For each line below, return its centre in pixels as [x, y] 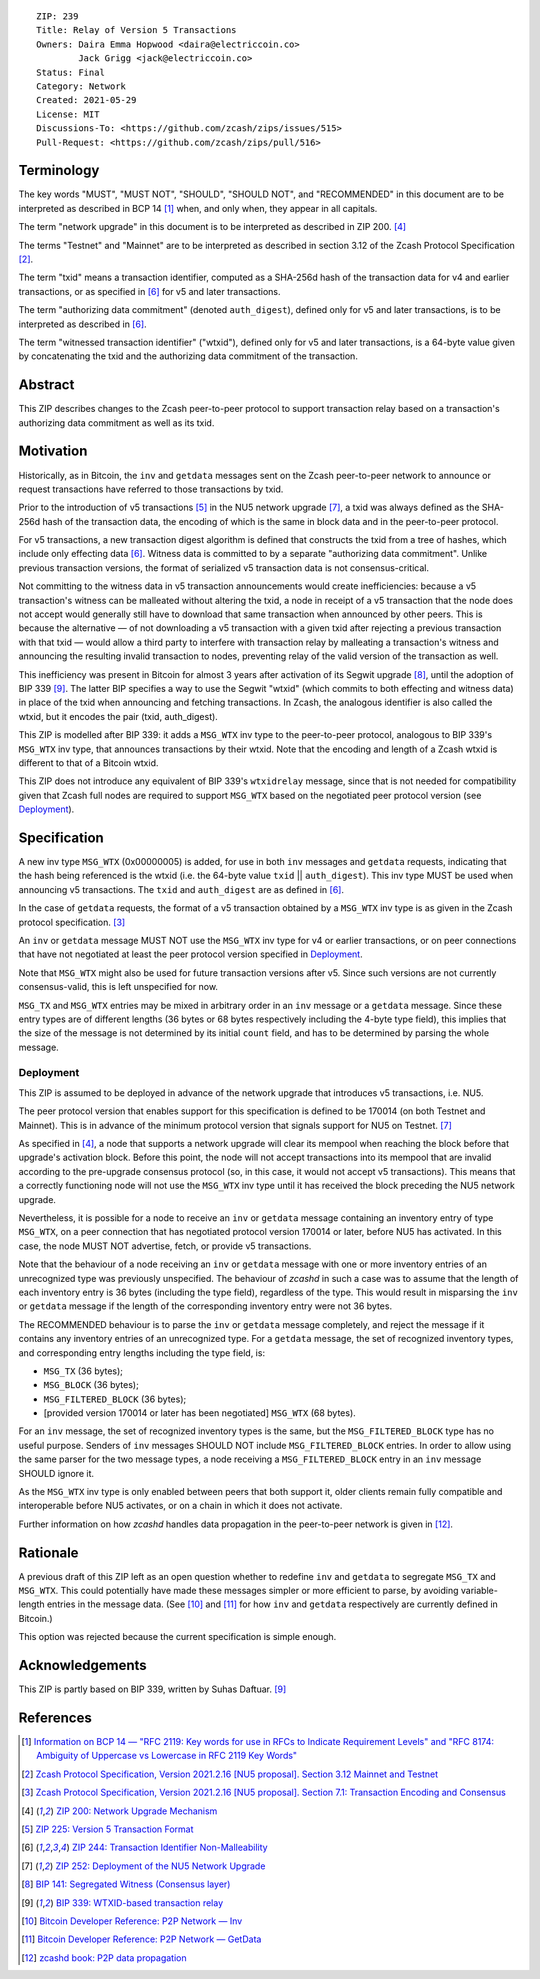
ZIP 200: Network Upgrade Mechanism [137, 1811]
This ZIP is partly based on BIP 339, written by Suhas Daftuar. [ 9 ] [152, 1689]
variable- [479, 1591]
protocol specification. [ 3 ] [72, 922]
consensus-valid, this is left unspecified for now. [118, 987]
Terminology [59, 170]
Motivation [53, 451]
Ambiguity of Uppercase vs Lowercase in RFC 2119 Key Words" [167, 1756]
